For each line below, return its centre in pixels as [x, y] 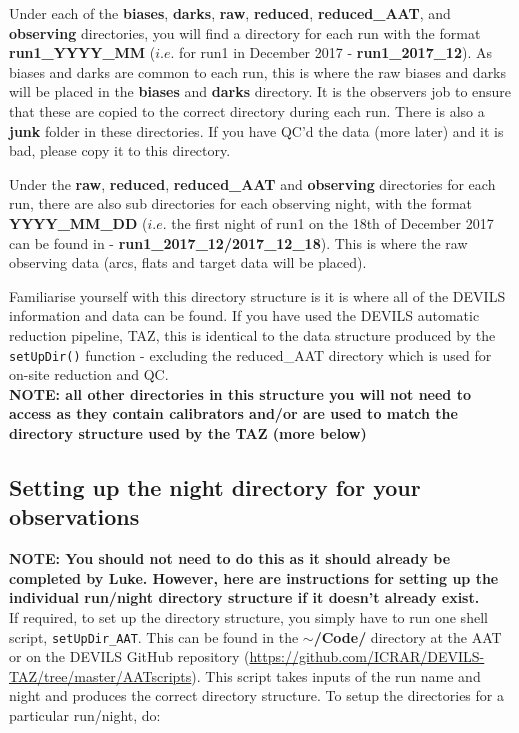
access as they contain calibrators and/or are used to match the [233, 413]
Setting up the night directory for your [215, 486]
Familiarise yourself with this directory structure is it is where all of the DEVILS [257, 295]
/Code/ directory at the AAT [407, 636]
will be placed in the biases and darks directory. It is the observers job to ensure [260, 91]
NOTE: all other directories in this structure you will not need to [240, 393]
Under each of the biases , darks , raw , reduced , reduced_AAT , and [230, 13]
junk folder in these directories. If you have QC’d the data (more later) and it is [256, 130]
